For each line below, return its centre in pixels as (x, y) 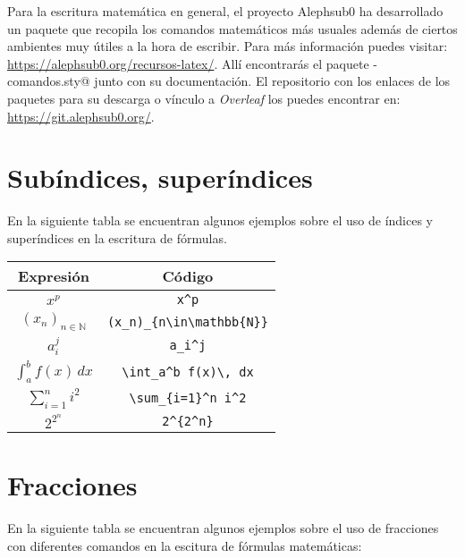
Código (188, 276)
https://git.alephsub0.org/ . (81, 116)
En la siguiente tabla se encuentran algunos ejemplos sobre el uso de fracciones (223, 527)
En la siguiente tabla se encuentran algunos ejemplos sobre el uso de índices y (220, 220)
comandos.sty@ (49, 81)
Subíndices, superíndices (160, 178)
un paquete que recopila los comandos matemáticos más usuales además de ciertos (232, 28)
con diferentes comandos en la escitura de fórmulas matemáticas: (185, 545)
